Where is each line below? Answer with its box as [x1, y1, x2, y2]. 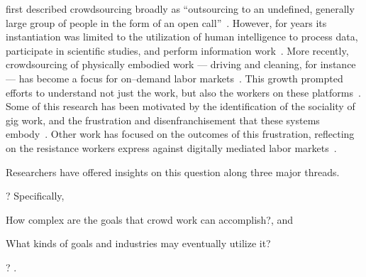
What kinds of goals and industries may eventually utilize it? [6, 236, 271, 251]
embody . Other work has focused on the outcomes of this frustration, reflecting [6, 126, 355, 141]
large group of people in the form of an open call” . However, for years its [6, 15, 327, 30]
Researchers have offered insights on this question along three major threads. [6, 164, 340, 179]
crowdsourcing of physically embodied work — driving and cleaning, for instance [6, 57, 356, 72]
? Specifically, [6, 188, 65, 203]
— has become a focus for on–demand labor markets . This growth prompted [6, 70, 343, 85]
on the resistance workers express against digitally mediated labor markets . [6, 140, 337, 155]
